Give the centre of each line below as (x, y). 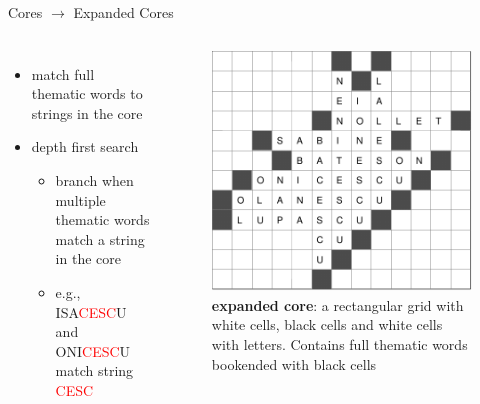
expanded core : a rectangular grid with (337, 304)
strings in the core (87, 112)
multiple (80, 199)
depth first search (85, 146)
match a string (100, 238)
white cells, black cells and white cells (327, 324)
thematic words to (87, 93)
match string (94, 370)
